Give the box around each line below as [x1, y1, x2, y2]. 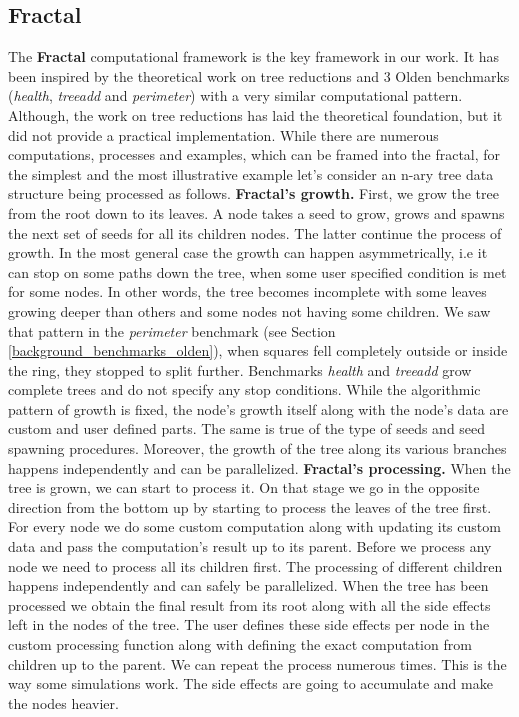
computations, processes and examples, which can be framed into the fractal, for [8, 144, 501, 165]
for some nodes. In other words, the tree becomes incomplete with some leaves [8, 281, 487, 302]
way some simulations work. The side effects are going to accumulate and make [8, 673, 493, 694]
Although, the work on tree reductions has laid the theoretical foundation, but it [8, 104, 503, 125]
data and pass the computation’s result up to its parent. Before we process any [8, 536, 492, 557]
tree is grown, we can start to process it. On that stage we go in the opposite [8, 477, 480, 498]
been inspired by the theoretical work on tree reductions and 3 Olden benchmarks [8, 65, 510, 86]
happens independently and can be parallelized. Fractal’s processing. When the [8, 457, 511, 478]
